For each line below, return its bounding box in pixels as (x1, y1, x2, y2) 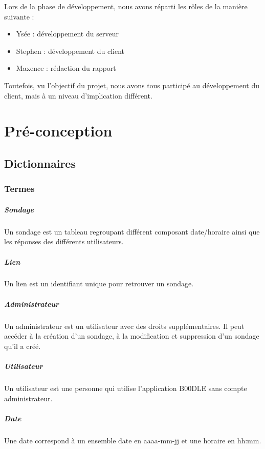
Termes (4, 182, 35, 195)
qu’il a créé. (4, 340, 41, 351)
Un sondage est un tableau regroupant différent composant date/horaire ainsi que (4, 226, 260, 237)
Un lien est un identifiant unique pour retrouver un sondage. (4, 278, 194, 289)
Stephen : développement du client (16, 45, 124, 56)
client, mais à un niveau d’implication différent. (4, 90, 152, 101)
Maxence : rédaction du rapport (16, 63, 116, 73)
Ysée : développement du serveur (16, 28, 119, 39)
